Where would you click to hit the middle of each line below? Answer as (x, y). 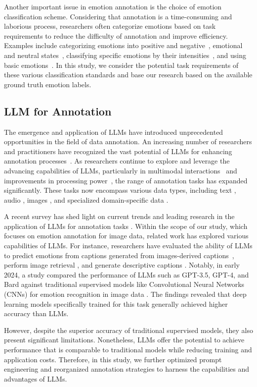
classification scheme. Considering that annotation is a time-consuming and (118, 16)
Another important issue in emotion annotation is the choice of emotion (113, 6)
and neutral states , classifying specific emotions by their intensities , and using (125, 55)
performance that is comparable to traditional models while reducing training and (128, 350)
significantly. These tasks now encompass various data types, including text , (120, 190)
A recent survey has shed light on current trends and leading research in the (119, 216)
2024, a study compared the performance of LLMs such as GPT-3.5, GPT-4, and (127, 274)
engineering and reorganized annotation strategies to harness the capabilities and (127, 369)
